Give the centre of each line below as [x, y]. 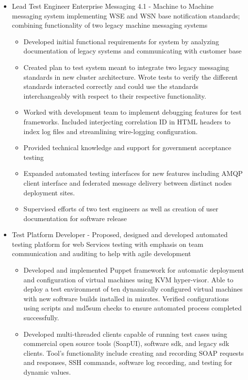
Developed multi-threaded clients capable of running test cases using [125, 334]
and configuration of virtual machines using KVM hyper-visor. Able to [128, 279]
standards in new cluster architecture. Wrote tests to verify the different [131, 77]
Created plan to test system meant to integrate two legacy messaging [126, 67]
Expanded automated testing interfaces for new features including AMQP [133, 173]
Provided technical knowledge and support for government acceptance [127, 147]
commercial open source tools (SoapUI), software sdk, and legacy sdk [126, 343]
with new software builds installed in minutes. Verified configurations [126, 298]
